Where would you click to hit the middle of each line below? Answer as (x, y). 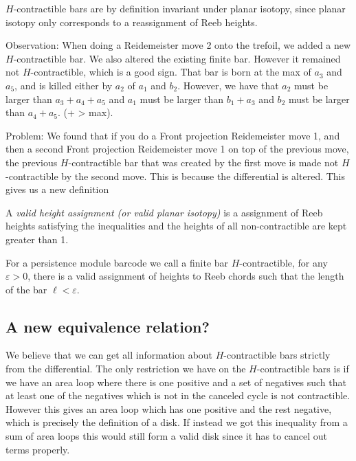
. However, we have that (228, 85)
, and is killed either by (64, 85)
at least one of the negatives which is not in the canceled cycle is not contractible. (178, 395)
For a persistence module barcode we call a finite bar (117, 262)
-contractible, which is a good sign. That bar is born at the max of (171, 72)
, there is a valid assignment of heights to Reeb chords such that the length (186, 276)
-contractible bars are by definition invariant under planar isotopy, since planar (179, 8)
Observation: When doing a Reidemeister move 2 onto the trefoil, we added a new (178, 45)
